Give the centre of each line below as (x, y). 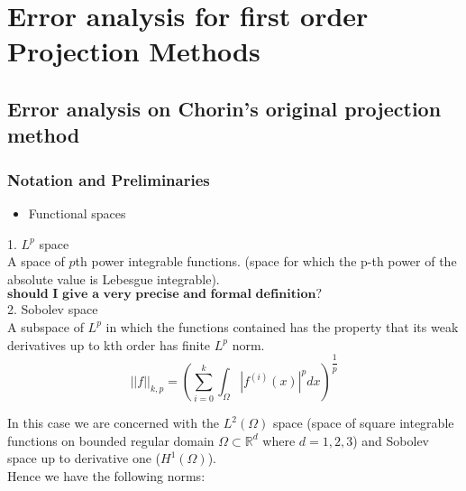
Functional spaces (77, 213)
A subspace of (46, 326)
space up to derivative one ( (84, 458)
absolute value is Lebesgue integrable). (114, 278)
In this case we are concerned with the (114, 423)
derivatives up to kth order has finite (109, 344)
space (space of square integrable (363, 423)
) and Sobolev (391, 440)
